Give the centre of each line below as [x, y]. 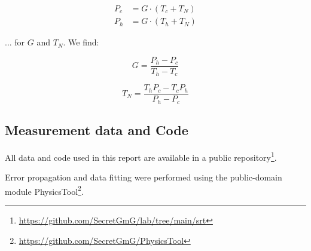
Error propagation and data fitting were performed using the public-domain [144, 177]
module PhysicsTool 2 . [44, 190]
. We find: [81, 42]
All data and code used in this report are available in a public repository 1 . [141, 156]
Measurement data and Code [97, 130]
